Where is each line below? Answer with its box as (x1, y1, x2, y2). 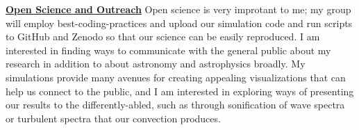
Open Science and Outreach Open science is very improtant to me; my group (6, 2, 351, 16)
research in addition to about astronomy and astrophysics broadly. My (6, 56, 306, 71)
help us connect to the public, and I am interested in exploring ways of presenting (6, 83, 354, 98)
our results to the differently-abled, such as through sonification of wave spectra (6, 97, 345, 112)
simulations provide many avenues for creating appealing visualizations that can (6, 70, 346, 84)
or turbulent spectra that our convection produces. (6, 111, 221, 125)
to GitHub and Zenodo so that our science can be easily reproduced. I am (6, 29, 320, 44)
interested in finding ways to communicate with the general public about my (6, 42, 331, 57)
